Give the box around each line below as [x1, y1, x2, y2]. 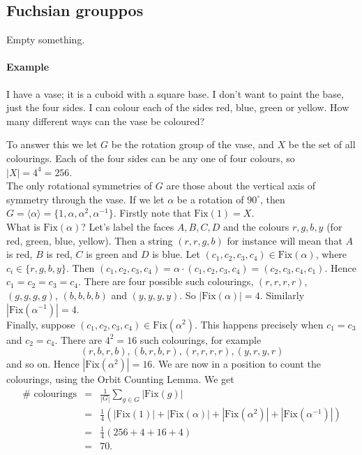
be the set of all [288, 137, 356, 152]
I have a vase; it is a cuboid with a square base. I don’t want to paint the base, [6, 86, 344, 101]
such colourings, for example [139, 332, 262, 347]
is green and [86, 247, 138, 261]
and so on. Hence [6, 356, 80, 371]
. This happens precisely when [194, 317, 324, 331]
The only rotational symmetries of [6, 178, 153, 193]
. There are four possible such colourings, [77, 274, 254, 289]
